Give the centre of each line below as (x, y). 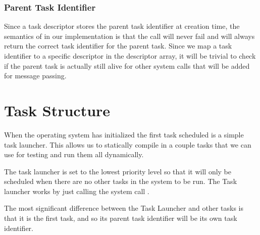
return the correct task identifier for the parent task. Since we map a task (118, 46)
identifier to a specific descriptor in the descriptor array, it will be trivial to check (130, 56)
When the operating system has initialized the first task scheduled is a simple (124, 134)
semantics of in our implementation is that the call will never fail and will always (129, 36)
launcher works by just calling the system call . (77, 191)
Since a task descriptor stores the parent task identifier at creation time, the (122, 26)
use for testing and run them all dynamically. (74, 154)
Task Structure (57, 110)
